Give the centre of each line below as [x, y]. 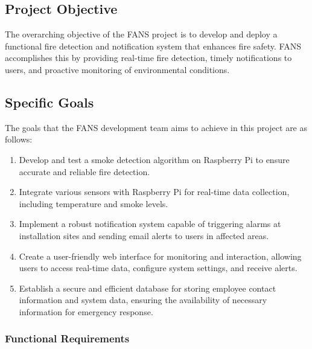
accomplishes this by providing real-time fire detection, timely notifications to [148, 58]
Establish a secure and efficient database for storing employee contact [148, 288]
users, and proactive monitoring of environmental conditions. [117, 69]
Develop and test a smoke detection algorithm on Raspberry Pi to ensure [154, 159]
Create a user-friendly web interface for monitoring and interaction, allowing [160, 256]
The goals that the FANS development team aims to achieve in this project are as [156, 127]
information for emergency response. [86, 311]
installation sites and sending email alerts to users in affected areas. [144, 235]
